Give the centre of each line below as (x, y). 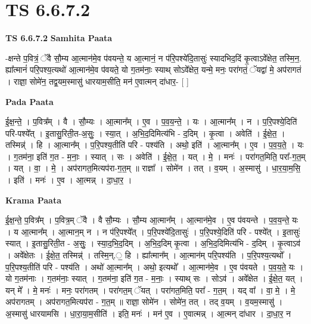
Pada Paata (29, 101)
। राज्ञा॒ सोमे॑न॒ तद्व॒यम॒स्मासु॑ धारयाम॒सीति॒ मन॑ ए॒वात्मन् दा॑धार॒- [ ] (97, 81)
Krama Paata (33, 200)
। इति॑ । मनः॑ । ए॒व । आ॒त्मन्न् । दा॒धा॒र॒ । (69, 180)
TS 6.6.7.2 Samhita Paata (59, 38)
